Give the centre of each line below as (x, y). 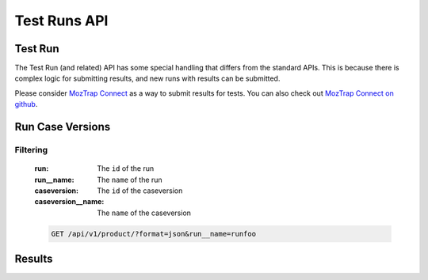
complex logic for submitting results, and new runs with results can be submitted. (147, 78)
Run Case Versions (63, 127)
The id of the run (126, 168)
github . (26, 104)
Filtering (31, 150)
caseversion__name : (69, 202)
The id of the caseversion (140, 191)
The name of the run (130, 180)
